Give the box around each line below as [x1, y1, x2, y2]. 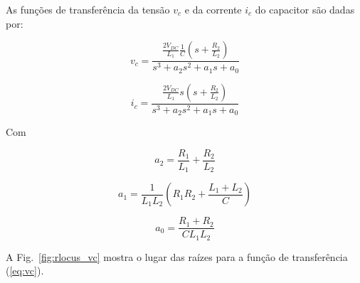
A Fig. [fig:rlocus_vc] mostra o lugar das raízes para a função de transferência [6, 249, 348, 264]
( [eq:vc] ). [6, 263, 44, 278]
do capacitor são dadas [255, 2, 355, 16]
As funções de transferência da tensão [6, 2, 170, 16]
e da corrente [184, 2, 242, 16]
